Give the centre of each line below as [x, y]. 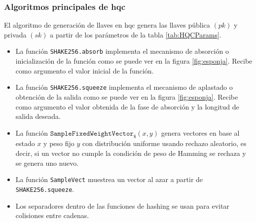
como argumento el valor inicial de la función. [85, 70]
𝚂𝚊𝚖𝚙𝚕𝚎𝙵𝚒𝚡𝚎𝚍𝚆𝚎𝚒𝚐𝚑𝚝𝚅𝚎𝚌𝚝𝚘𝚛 [92, 133]
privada [15, 34]
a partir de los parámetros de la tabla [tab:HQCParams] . [136, 34]
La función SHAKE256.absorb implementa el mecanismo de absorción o [122, 51]
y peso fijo [59, 143]
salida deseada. [38, 116]
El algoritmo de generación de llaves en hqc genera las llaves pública [107, 25]
